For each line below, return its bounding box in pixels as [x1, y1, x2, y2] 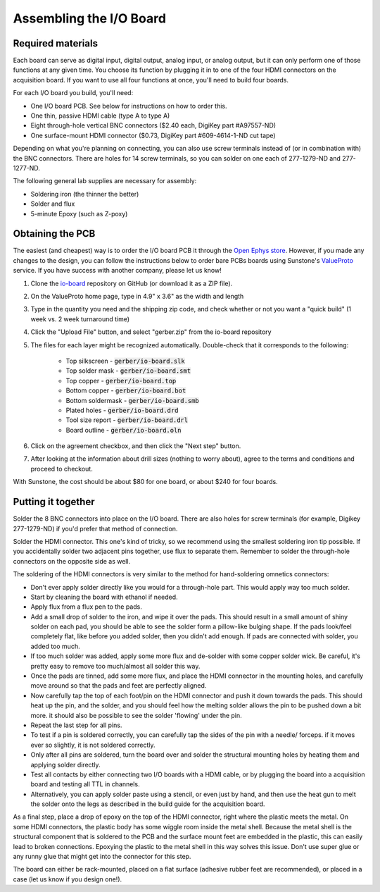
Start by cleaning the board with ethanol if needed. [30, 593, 179, 601]
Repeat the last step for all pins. [30, 721, 122, 729]
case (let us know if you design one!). [13, 874, 122, 884]
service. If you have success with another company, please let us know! [13, 266, 222, 275]
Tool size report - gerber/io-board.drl [65, 416, 189, 424]
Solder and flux [30, 199, 75, 208]
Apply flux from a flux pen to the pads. [30, 602, 142, 611]
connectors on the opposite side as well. [13, 557, 131, 565]
